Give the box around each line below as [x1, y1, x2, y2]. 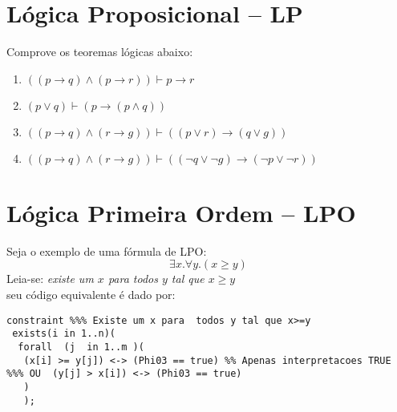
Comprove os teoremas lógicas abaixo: [6, 43, 193, 60]
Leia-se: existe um [6, 270, 94, 287]
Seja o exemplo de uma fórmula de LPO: [6, 242, 207, 259]
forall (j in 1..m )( [18, 341, 144, 353]
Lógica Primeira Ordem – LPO [6, 196, 356, 228]
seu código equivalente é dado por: [6, 286, 176, 303]
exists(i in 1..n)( [12, 328, 116, 340]
